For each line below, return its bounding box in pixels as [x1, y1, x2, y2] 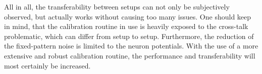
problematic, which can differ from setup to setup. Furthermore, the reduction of [4, 30, 254, 41]
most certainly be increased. [4, 60, 91, 70]
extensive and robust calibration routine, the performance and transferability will [4, 50, 255, 60]
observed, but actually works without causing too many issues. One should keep [4, 11, 251, 21]
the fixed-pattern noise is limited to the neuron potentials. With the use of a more [4, 40, 258, 51]
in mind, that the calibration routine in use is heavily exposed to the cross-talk [4, 21, 248, 31]
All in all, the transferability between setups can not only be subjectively [4, 1, 230, 11]
